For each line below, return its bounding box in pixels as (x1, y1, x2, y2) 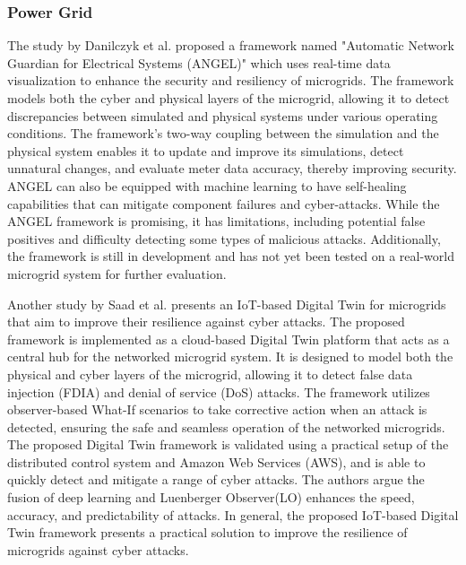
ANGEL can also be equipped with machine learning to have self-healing (7, 176, 407, 195)
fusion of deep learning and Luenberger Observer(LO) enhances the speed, (7, 488, 415, 507)
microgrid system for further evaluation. (7, 264, 227, 282)
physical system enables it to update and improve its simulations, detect (7, 141, 404, 160)
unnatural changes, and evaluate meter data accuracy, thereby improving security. (7, 159, 457, 178)
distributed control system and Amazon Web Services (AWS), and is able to (7, 452, 426, 471)
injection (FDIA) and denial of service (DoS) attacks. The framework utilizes (7, 382, 430, 401)
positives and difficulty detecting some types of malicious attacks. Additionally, (7, 229, 441, 248)
